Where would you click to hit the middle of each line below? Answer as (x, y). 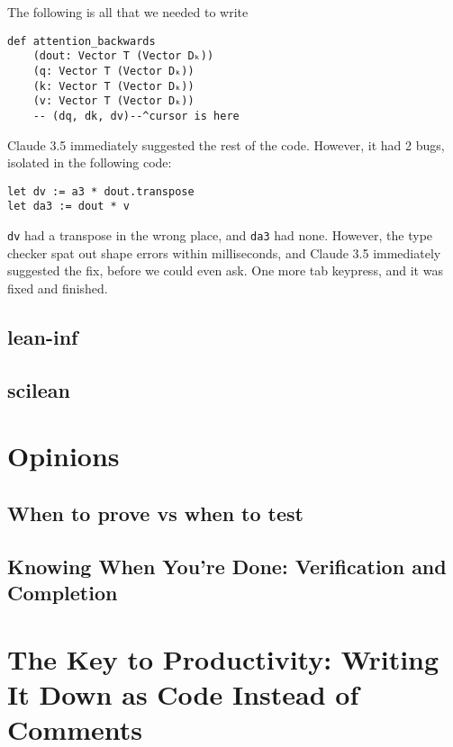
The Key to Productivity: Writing (223, 658)
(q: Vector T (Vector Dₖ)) (113, 71)
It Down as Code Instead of (183, 693)
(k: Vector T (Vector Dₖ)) (113, 86)
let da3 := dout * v (69, 207)
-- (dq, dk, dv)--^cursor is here (136, 116)
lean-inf (43, 336)
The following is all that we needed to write (128, 12)
